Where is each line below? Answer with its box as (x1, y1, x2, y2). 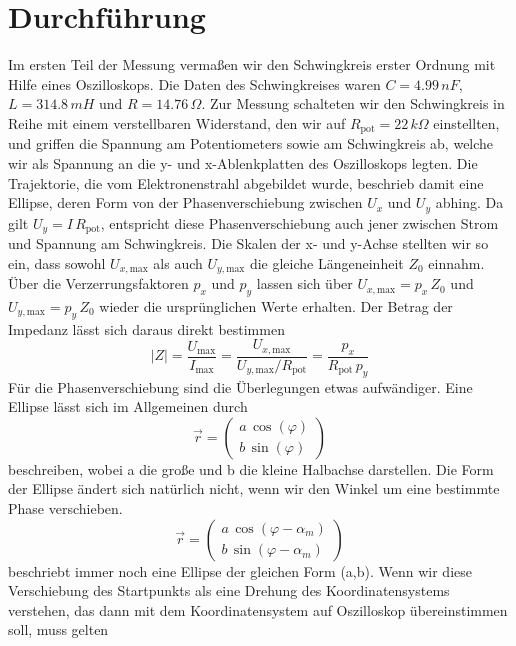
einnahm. (428, 252, 485, 273)
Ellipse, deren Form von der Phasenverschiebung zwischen (8, 192, 363, 213)
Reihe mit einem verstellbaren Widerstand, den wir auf (8, 112, 346, 133)
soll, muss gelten (8, 619, 109, 640)
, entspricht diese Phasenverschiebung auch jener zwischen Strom (100, 212, 499, 233)
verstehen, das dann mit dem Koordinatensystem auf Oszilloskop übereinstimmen (8, 599, 508, 620)
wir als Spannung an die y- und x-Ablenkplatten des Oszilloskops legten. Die (8, 152, 478, 173)
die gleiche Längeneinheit (249, 252, 404, 273)
